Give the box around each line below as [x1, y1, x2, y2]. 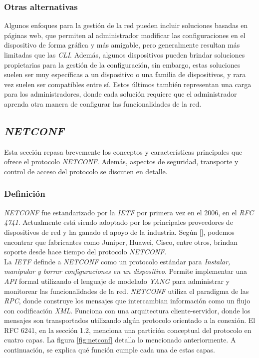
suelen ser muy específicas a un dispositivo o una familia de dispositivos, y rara [4, 69, 246, 80]
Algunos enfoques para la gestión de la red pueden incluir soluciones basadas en [4, 20, 248, 31]
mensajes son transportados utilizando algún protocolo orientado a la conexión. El [4, 315, 256, 325]
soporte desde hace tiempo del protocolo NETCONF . [4, 246, 167, 257]
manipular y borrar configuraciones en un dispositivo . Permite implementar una [4, 266, 248, 276]
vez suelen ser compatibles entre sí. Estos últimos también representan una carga [4, 79, 252, 89]
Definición [4, 187, 45, 200]
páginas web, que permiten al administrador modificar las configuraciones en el [4, 30, 246, 40]
